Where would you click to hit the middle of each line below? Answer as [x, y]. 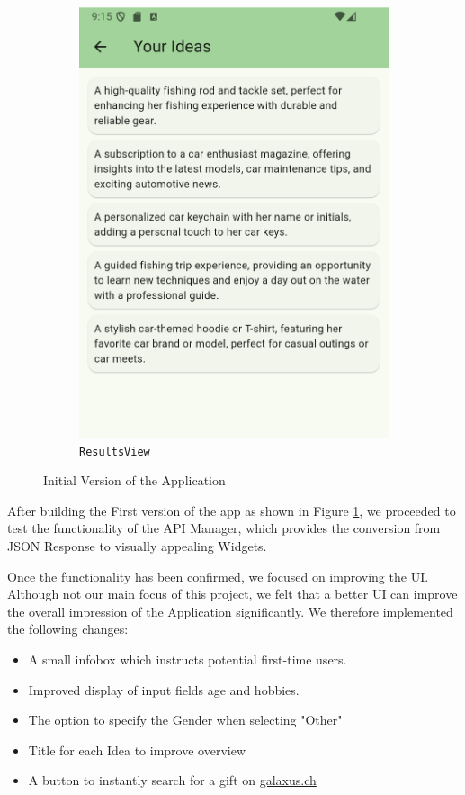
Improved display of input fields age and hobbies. [164, 689]
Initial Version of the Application [134, 480]
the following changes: [68, 629]
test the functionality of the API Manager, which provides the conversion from [224, 528]
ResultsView [115, 452]
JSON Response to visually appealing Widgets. [137, 545]
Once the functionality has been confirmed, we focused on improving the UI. [218, 576]
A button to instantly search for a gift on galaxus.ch [172, 780]
